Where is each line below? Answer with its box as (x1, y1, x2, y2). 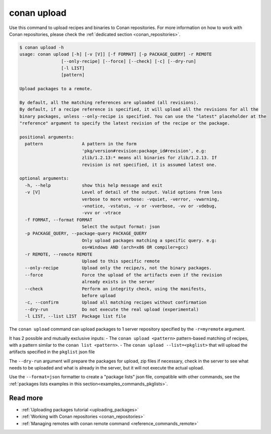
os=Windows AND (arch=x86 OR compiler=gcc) (81, 244, 189, 250)
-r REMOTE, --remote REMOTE (25, 251, 93, 257)
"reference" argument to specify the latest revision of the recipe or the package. (19, 121, 230, 126)
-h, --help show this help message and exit (25, 182, 163, 188)
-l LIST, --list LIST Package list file (25, 313, 127, 319)
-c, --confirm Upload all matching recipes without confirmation (25, 300, 207, 305)
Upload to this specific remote (81, 259, 160, 264)
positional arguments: (19, 134, 74, 140)
